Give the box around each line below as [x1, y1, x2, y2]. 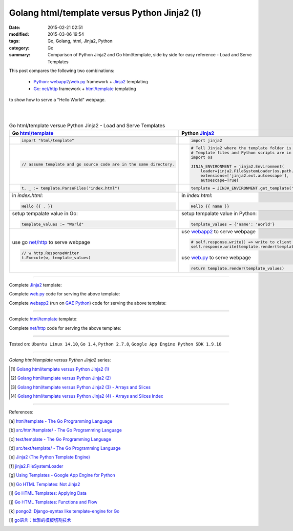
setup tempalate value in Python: [181, 210, 257, 217]
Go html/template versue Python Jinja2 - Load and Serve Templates [9, 122, 166, 129]
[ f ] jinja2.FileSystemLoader [9, 463, 63, 469]
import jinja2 [190, 138, 222, 143]
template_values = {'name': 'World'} [190, 221, 275, 227]
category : [9, 45, 30, 51]
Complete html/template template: [9, 316, 78, 322]
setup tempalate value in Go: [12, 210, 78, 217]
